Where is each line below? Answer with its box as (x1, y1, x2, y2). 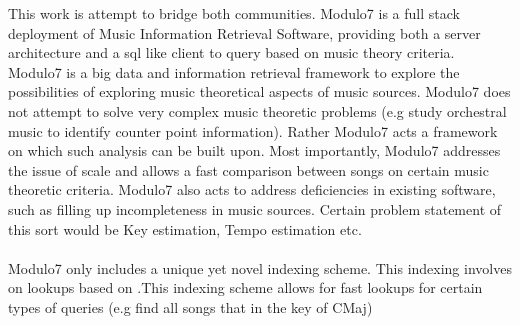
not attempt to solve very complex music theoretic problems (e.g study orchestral (8, 100, 507, 121)
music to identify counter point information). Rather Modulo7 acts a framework (8, 120, 498, 141)
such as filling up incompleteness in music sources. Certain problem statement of (8, 198, 502, 219)
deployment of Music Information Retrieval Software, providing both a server (8, 22, 481, 43)
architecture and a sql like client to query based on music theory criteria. (8, 42, 455, 63)
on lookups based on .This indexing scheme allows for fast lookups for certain (8, 277, 483, 298)
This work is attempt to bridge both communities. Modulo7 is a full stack (8, 3, 460, 23)
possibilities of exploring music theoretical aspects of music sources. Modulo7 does (8, 81, 511, 102)
